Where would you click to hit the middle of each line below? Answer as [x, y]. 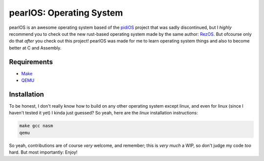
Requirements [31, 62]
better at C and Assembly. [35, 48]
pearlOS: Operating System [66, 13]
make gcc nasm [36, 126]
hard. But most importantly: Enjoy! [43, 152]
